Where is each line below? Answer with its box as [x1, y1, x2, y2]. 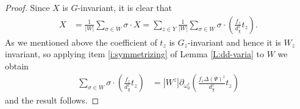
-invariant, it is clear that [77, 1, 172, 13]
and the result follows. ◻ [5, 94, 99, 107]
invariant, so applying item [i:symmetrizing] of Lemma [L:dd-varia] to [5, 47, 264, 60]
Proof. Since [5, 1, 50, 13]
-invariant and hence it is [187, 35, 281, 48]
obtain [5, 59, 29, 72]
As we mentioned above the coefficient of [5, 35, 157, 48]
